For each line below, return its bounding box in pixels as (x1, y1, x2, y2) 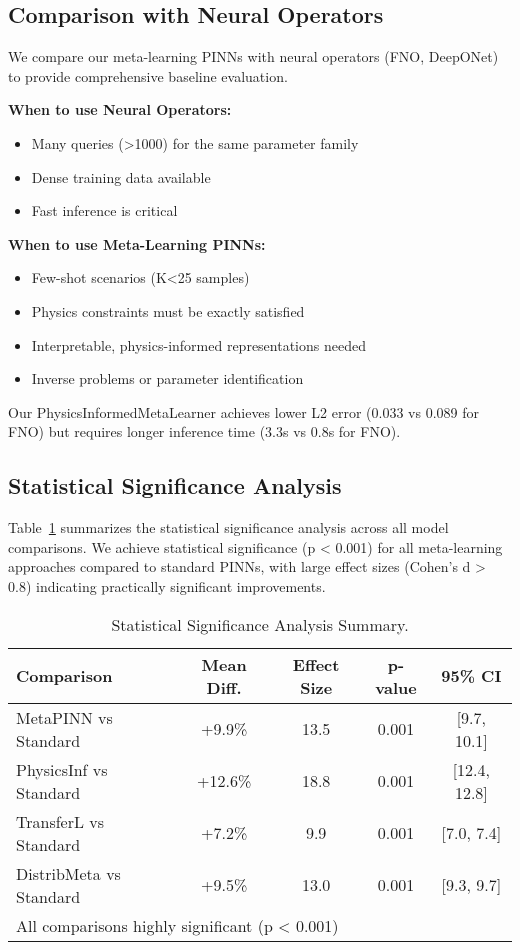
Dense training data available (31, 166, 211, 187)
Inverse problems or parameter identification (31, 368, 304, 389)
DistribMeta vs (16, 861, 121, 885)
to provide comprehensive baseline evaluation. (8, 65, 288, 86)
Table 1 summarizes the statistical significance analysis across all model (8, 517, 449, 538)
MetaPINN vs (16, 705, 113, 729)
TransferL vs (16, 809, 105, 833)
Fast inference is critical (31, 200, 178, 221)
